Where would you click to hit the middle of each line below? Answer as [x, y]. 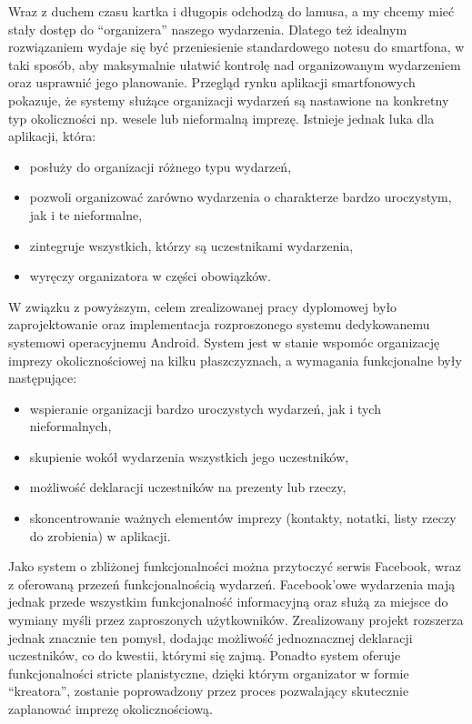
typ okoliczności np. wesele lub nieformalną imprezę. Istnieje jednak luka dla [221, 118]
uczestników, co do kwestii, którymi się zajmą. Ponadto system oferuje [205, 655]
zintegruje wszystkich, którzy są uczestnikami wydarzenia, [191, 245]
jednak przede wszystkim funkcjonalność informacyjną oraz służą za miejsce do [228, 602]
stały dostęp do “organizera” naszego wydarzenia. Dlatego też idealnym [208, 29]
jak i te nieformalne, [86, 214]
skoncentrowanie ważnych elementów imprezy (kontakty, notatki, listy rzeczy [243, 518]
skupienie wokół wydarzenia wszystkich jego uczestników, [189, 456]
